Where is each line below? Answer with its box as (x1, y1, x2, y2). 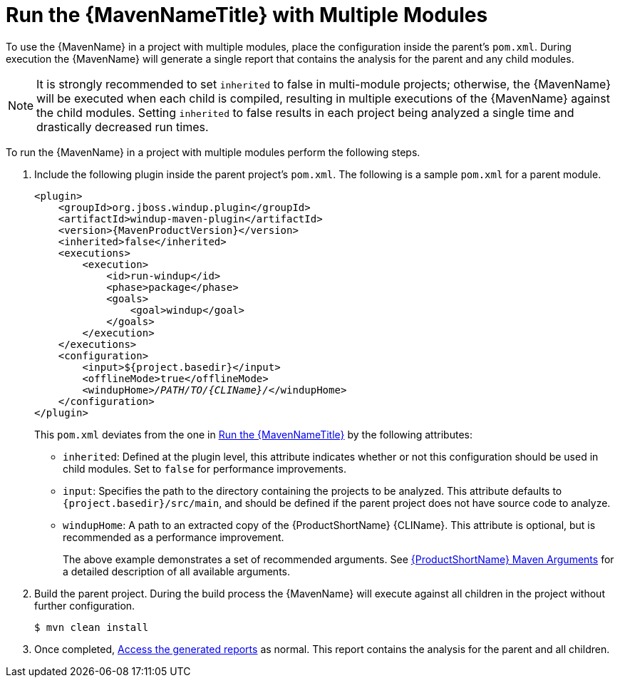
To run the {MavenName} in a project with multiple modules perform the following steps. (6, 145, 420, 158)
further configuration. (34, 599, 135, 612)
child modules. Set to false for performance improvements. (63, 462, 346, 475)
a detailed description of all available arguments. (63, 565, 291, 577)
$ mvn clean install (34, 621, 149, 633)
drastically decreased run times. (36, 119, 209, 134)
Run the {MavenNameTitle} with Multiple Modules (6, 3, 488, 27)
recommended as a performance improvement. (63, 530, 284, 543)
